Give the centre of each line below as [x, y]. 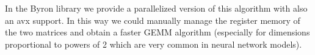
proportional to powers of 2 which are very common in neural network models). [154, 44]
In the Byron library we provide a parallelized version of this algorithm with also [156, 8]
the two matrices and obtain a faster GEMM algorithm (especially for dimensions [157, 32]
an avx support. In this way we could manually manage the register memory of [153, 20]
